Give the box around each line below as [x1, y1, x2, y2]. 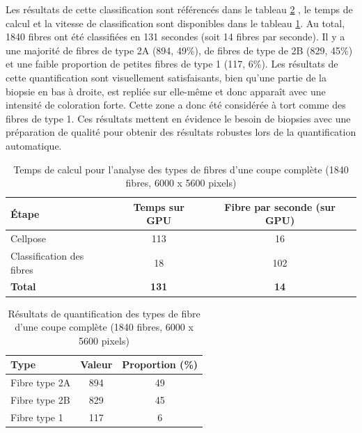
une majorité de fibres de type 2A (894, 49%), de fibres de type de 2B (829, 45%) [6, 42, 353, 57]
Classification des [10, 249, 84, 262]
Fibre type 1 [10, 409, 63, 424]
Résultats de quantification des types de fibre [8, 306, 200, 320]
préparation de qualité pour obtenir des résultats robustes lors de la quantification [6, 125, 356, 139]
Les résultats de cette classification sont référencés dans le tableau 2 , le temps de [6, 2, 353, 16]
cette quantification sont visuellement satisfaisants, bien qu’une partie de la [6, 70, 326, 84]
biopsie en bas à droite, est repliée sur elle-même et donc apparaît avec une [6, 84, 326, 98]
